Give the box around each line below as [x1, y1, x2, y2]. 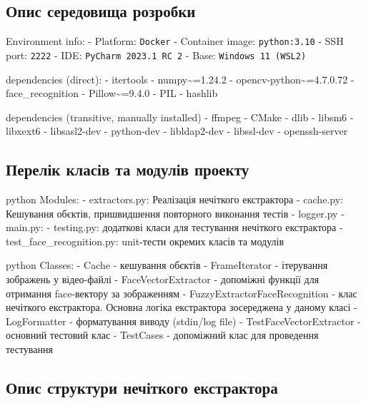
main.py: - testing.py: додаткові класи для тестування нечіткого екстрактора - [6, 220, 343, 235]
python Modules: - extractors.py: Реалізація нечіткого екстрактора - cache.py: [6, 192, 343, 207]
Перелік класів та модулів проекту [6, 158, 249, 180]
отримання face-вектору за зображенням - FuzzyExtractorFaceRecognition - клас [6, 285, 357, 300]
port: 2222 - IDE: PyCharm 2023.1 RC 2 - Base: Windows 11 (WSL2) [6, 47, 307, 62]
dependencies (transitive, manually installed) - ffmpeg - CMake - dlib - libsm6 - [6, 109, 354, 124]
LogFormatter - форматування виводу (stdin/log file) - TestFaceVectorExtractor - [6, 313, 361, 328]
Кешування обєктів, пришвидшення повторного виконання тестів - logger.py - [6, 205, 345, 220]
